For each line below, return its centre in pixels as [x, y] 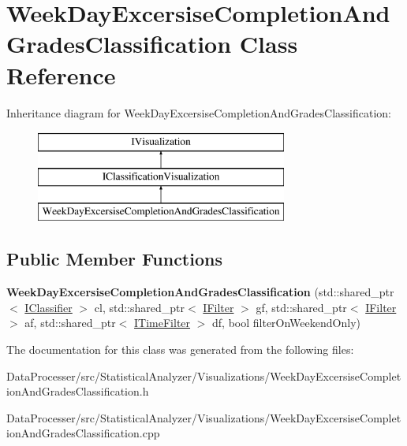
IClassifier [49, 307]
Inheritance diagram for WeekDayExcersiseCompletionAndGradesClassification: [199, 112]
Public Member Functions [114, 259]
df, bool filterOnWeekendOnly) [286, 323]
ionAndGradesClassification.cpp [83, 433]
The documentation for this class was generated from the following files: [180, 349]
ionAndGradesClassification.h [78, 391]
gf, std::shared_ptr [301, 307]
